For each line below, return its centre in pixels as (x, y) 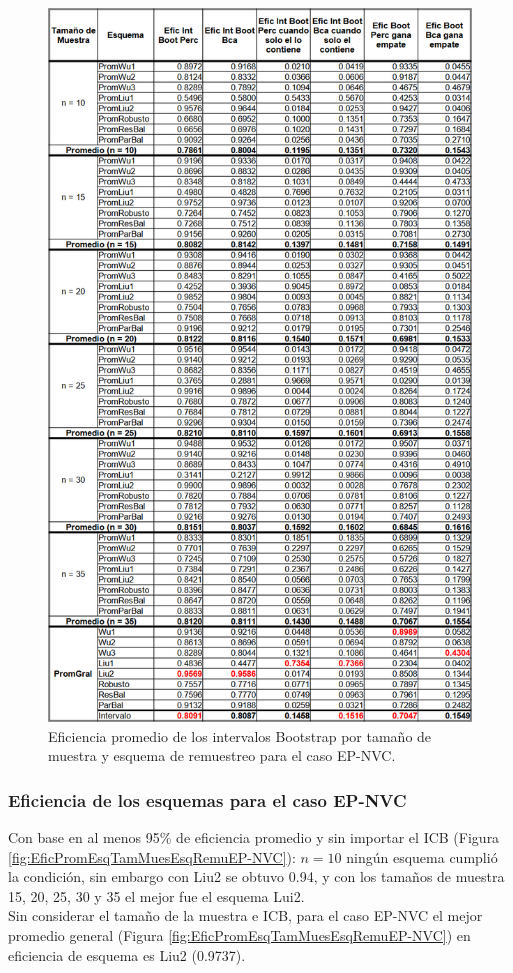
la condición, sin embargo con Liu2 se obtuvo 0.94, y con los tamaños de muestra (256, 876)
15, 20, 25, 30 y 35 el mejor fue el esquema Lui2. (156, 895)
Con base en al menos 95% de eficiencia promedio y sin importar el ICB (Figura (254, 837)
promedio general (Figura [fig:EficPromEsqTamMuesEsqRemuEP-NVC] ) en (239, 935)
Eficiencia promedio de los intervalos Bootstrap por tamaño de (240, 735)
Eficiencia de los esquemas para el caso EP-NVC (207, 799)
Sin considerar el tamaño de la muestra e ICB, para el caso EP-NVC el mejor (245, 915)
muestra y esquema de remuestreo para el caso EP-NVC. (222, 755)
